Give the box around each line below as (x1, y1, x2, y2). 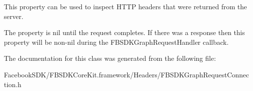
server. (4, 11, 23, 21)
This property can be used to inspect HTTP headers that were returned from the (4, 1, 247, 11)
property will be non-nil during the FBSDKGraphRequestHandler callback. (4, 36, 229, 47)
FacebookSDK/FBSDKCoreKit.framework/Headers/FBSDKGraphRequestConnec (4, 69, 249, 79)
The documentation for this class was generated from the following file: (4, 53, 216, 63)
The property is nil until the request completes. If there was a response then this (4, 27, 245, 37)
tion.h (4, 79, 21, 89)
